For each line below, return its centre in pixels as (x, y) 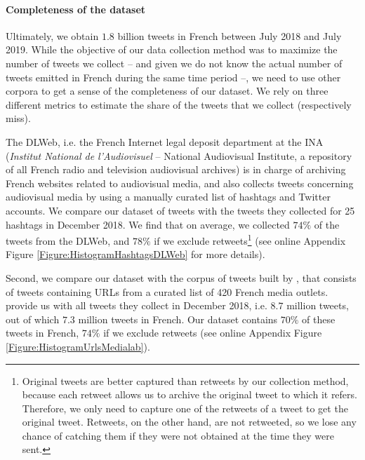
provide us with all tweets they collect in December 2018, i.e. (137, 305)
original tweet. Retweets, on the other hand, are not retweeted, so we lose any (189, 422)
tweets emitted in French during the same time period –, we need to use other (173, 77)
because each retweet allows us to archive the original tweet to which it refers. (190, 394)
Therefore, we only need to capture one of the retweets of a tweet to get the (185, 408)
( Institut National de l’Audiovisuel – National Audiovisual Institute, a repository (179, 155)
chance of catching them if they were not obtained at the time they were (178, 435)
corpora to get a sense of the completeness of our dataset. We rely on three (167, 91)
